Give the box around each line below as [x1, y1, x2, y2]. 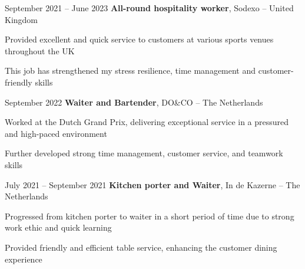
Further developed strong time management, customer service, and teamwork [5, 147, 283, 159]
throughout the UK [5, 44, 75, 57]
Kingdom [5, 13, 38, 25]
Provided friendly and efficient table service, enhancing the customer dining [5, 241, 277, 253]
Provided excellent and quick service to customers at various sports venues [5, 33, 274, 45]
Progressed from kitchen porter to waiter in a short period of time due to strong [5, 209, 294, 222]
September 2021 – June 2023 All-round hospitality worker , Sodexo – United [5, 2, 294, 14]
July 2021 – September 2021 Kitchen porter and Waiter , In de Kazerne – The [5, 178, 300, 191]
